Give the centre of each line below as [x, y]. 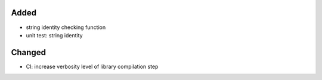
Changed [28, 52]
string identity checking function [66, 27]
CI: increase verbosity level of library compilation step [92, 66]
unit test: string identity [54, 35]
